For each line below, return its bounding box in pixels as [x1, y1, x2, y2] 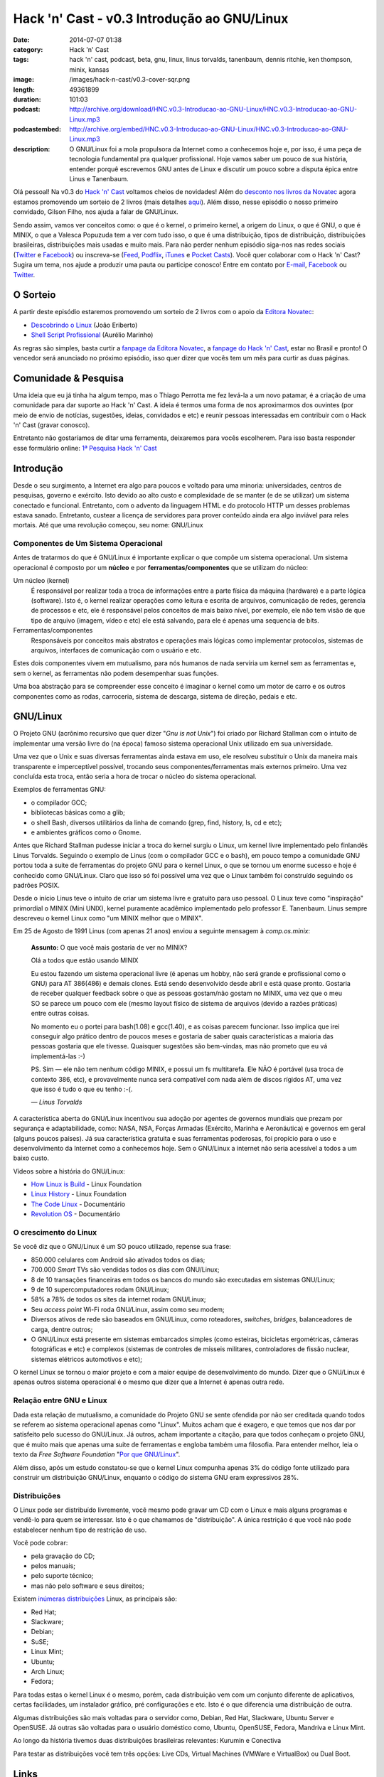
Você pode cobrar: [13, 1539, 68, 1547]
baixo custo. [13, 1154, 50, 1162]
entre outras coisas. [31, 1009, 90, 1018]
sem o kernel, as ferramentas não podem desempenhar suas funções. [13, 669, 220, 677]
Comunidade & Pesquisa [13, 372, 124, 384]
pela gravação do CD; [31, 1552, 95, 1560]
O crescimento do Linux [13, 1228, 97, 1238]
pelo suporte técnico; [31, 1572, 94, 1580]
